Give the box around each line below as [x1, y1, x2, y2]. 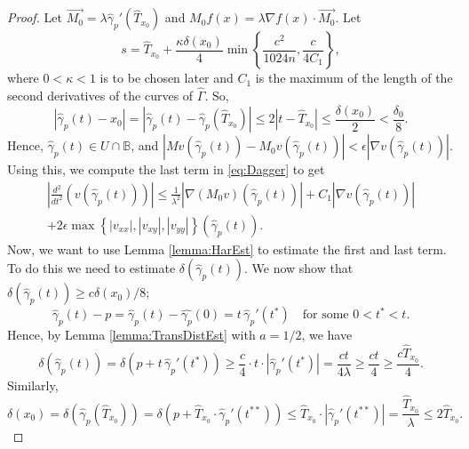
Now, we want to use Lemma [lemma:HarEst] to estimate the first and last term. [7, 239, 447, 258]
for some [302, 309, 349, 322]
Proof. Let [7, 8, 62, 27]
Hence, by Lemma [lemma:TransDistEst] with [7, 325, 256, 344]
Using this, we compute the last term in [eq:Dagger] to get [7, 160, 325, 179]
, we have [301, 325, 353, 344]
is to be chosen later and [99, 68, 234, 87]
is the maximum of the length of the [255, 68, 453, 87]
